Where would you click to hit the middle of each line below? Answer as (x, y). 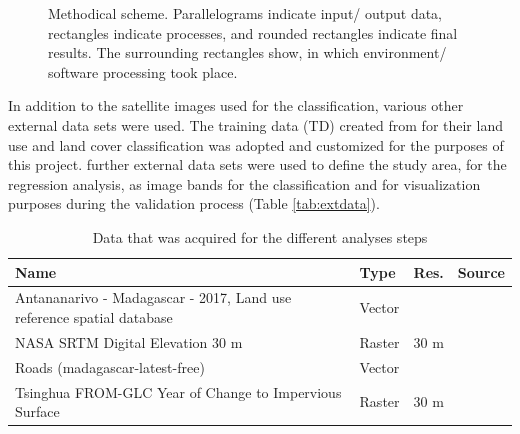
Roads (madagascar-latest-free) (110, 366)
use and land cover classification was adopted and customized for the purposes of (256, 144)
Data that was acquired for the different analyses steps (260, 236)
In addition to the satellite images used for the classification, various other (236, 105)
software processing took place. (143, 71)
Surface (37, 411)
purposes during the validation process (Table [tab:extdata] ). (194, 203)
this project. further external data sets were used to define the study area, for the (257, 164)
